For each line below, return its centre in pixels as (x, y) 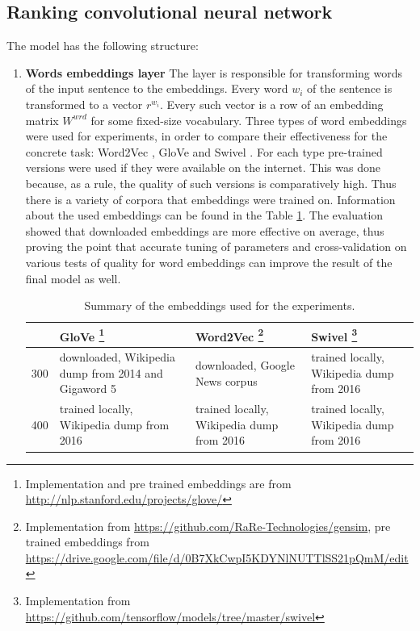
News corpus (226, 380)
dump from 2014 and (111, 372)
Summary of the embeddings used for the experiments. (220, 305)
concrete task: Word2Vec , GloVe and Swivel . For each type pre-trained (204, 151)
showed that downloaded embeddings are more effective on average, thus (205, 230)
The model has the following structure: (103, 46)
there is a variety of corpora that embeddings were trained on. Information (210, 199)
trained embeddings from (87, 542)
